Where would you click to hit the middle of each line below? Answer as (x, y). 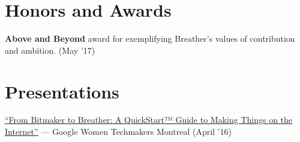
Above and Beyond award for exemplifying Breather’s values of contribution (150, 38)
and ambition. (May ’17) (50, 50)
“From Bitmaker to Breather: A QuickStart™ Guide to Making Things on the (149, 120)
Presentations (62, 91)
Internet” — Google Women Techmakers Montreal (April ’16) (118, 132)
